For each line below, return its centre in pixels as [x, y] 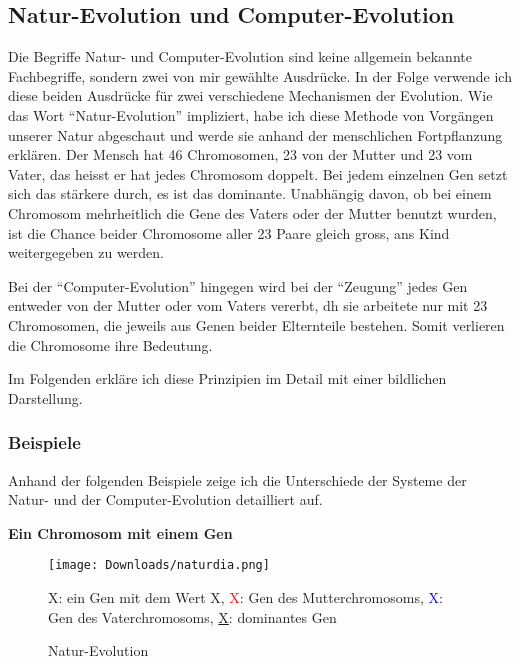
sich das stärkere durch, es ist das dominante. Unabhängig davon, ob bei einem [250, 193]
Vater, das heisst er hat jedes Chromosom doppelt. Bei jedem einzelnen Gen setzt [258, 173]
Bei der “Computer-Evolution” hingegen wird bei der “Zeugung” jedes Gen [238, 285]
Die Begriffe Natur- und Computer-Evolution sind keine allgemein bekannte [240, 56]
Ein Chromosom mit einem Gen [120, 532]
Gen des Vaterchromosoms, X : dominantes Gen [192, 616]
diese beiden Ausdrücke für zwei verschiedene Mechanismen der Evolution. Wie [250, 95]
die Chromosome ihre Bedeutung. [110, 344]
